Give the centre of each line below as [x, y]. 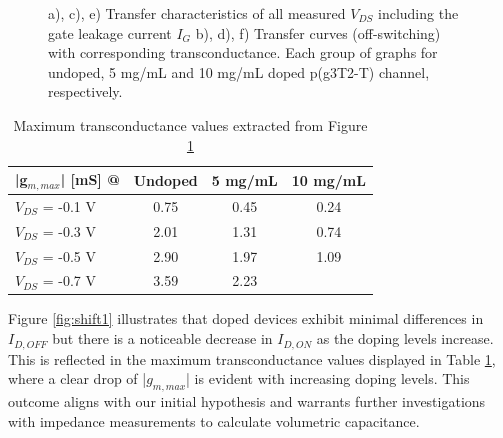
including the [418, 13]
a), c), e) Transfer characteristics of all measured [197, 13]
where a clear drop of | [77, 378]
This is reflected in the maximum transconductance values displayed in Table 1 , [252, 358]
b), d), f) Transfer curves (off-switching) [318, 32]
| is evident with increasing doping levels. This [328, 378]
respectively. [85, 91]
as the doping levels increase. [405, 338]
